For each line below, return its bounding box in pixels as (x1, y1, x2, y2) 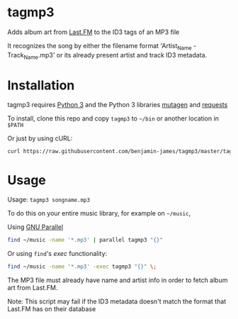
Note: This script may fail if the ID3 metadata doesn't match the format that (7, 297, 227, 306)
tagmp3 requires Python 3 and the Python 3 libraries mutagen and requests (7, 101, 228, 109)
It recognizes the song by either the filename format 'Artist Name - (7, 41, 197, 52)
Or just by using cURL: (7, 134, 73, 142)
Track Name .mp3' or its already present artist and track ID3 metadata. (7, 50, 208, 61)
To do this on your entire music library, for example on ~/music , (7, 209, 191, 218)
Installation (7, 77, 75, 93)
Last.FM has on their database (7, 305, 96, 313)
